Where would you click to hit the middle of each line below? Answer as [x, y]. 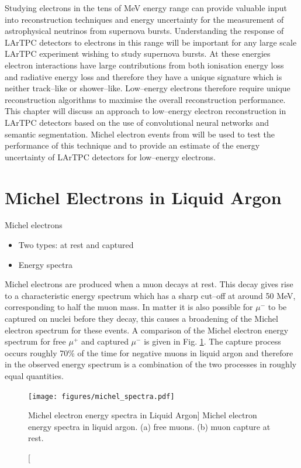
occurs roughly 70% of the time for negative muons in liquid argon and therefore [149, 352]
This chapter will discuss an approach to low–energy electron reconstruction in [146, 111]
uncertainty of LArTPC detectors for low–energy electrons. [110, 156]
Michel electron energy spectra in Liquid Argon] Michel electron [143, 415]
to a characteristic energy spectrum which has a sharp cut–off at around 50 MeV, [150, 295]
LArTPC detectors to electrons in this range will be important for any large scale [151, 42]
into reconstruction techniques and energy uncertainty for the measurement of [144, 19]
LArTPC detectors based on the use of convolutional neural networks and [137, 122]
